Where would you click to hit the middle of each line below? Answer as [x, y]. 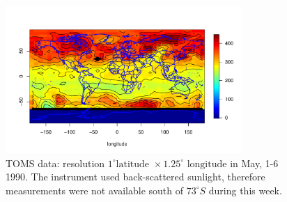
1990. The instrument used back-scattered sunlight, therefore [135, 177]
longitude [207, 164]
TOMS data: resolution [55, 163]
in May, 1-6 [254, 163]
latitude [133, 164]
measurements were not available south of [94, 190]
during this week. [245, 190]
